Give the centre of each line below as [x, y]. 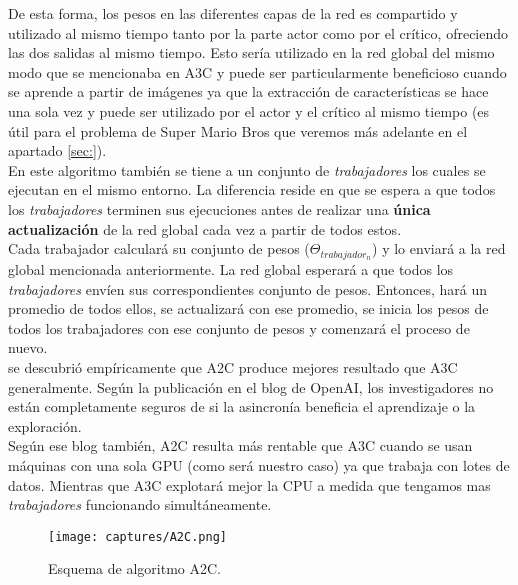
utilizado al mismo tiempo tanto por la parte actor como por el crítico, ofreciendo [258, 32]
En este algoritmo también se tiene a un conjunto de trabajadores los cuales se [247, 169]
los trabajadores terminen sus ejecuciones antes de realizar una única [219, 208]
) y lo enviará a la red [439, 248]
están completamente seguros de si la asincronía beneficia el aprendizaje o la [242, 406]
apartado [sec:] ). [57, 150]
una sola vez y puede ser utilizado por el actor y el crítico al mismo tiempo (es [249, 110]
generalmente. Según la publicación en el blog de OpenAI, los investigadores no [251, 386]
